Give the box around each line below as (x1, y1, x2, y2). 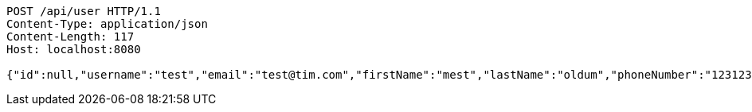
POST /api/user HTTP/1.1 (6, 5, 161, 17)
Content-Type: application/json (6, 17, 208, 30)
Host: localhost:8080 (6, 43, 141, 56)
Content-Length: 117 (6, 30, 135, 43)
